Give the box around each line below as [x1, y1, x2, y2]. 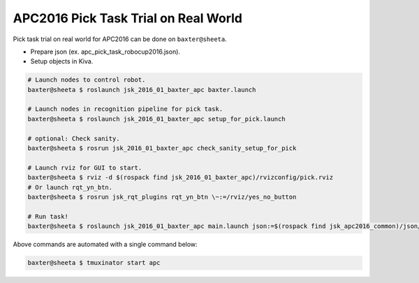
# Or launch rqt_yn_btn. [27, 183, 113, 191]
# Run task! [27, 213, 69, 220]
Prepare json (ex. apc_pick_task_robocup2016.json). [30, 47, 181, 56]
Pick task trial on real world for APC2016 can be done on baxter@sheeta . [13, 35, 227, 43]
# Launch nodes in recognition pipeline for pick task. [27, 105, 223, 113]
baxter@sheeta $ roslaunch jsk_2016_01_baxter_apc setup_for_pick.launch [27, 115, 286, 123]
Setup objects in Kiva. [30, 57, 94, 66]
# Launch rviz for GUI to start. [27, 164, 142, 171]
